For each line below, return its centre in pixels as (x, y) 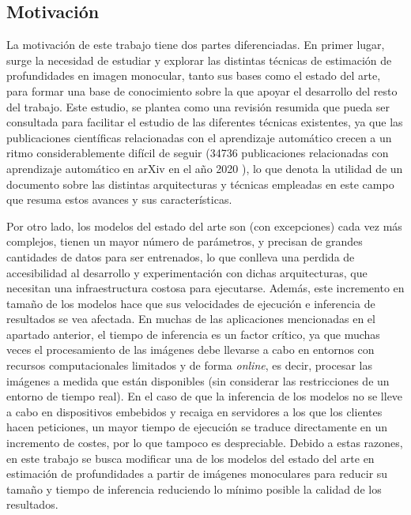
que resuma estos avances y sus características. (119, 199)
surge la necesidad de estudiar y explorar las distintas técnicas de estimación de (199, 60)
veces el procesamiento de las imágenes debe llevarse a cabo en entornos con (190, 350)
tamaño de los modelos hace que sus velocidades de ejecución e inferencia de (191, 303)
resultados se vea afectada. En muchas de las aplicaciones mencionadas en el (191, 319)
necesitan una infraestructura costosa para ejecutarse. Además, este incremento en (205, 288)
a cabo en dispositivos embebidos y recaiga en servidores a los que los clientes (194, 411)
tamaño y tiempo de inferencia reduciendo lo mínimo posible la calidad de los (194, 489)
